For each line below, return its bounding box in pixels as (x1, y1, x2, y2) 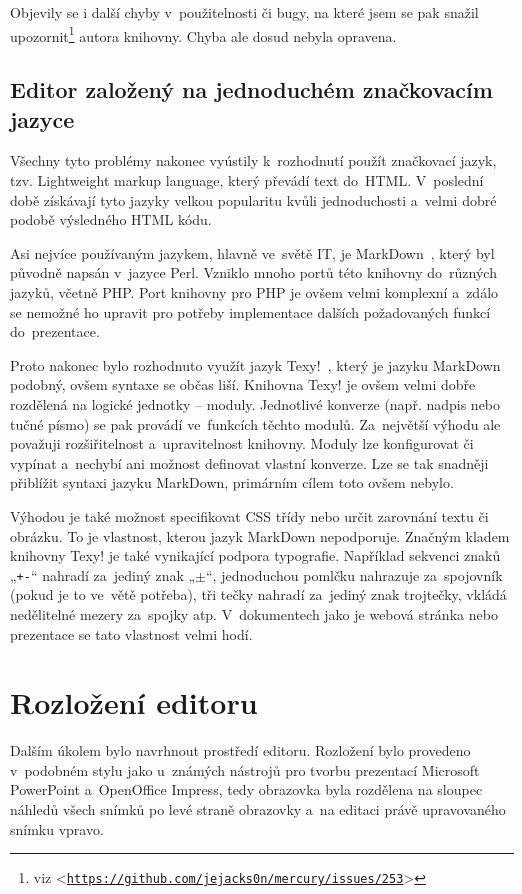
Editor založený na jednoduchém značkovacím (10, 74, 493, 105)
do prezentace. (10, 321, 100, 342)
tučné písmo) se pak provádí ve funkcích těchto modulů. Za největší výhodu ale (10, 413, 501, 434)
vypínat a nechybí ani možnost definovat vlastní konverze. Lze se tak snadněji (10, 452, 489, 473)
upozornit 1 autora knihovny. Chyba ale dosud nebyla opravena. (10, 22, 397, 46)
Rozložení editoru (10, 682, 258, 723)
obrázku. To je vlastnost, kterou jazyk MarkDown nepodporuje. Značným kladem (10, 525, 510, 546)
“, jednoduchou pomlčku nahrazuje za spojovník (206, 564, 503, 585)
